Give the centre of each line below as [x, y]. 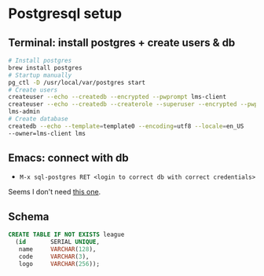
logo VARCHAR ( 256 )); [59, 263]
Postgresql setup [65, 14]
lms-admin [24, 112]
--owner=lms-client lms [47, 133]
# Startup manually [40, 75]
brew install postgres [45, 67]
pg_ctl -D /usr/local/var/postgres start [77, 82]
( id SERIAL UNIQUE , [58, 242]
